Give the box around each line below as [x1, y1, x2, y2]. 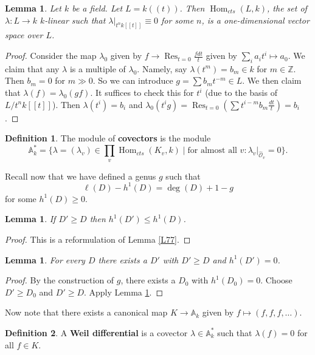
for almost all [187, 146, 237, 155]
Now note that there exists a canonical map [5, 306, 168, 319]
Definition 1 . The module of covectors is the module [5, 132, 211, 144]
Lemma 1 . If [5, 212, 56, 225]
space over [5, 29, 43, 41]
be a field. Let [72, 2, 123, 14]
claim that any [5, 62, 60, 75]
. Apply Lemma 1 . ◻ [84, 285, 164, 298]
